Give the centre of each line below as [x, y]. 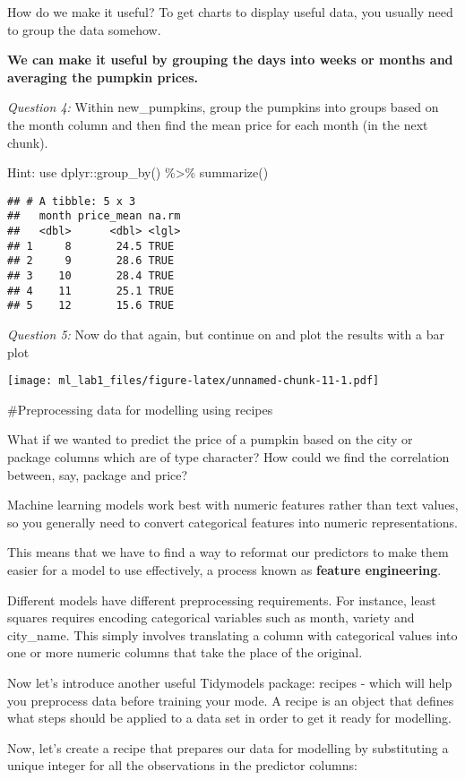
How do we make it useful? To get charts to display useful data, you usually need [230, 12]
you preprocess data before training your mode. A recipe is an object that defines [231, 700]
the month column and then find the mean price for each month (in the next [218, 124]
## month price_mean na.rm [94, 216]
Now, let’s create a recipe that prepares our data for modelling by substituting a [228, 747]
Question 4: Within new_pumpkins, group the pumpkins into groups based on [223, 107]
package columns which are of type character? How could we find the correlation [228, 457]
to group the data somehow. [84, 29]
